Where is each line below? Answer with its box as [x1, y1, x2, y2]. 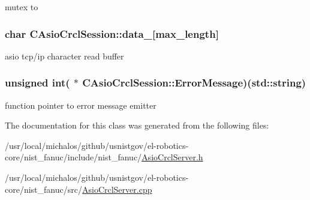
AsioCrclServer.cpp [82, 183, 152, 195]
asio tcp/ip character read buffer [5, 49, 124, 62]
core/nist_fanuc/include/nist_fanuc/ [5, 151, 142, 163]
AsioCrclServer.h [142, 151, 203, 163]
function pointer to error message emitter [5, 98, 156, 111]
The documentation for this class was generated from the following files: [5, 119, 269, 132]
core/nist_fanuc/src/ [5, 183, 82, 195]
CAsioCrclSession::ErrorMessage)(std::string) [82, 75, 306, 90]
